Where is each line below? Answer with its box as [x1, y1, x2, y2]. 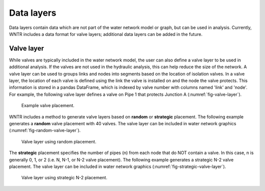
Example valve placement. [21, 103, 75, 109]
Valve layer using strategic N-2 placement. [21, 175, 107, 181]
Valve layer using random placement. [21, 138, 97, 144]
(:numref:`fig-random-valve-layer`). [9, 128, 81, 134]
